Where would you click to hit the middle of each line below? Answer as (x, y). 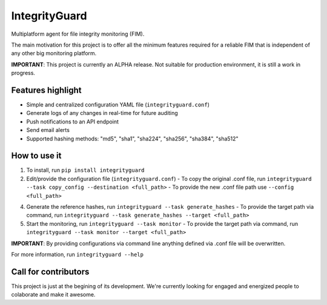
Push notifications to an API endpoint (73, 122)
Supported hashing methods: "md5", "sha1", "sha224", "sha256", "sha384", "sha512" (132, 139)
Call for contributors (50, 271)
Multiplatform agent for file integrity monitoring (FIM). (78, 34)
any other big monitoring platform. (54, 53)
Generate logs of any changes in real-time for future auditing (102, 113)
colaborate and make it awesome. (53, 295)
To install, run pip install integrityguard (85, 170)
